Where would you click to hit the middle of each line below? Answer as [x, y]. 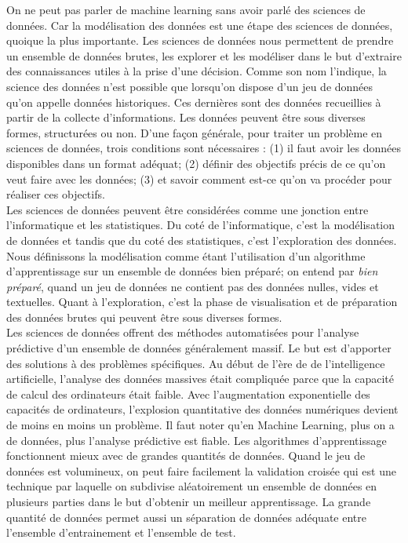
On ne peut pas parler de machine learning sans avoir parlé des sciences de [186, 9]
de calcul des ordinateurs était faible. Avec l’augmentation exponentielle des [188, 394]
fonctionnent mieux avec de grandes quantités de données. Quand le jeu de [186, 456]
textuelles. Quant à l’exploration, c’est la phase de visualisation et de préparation [202, 302]
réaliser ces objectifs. [56, 194]
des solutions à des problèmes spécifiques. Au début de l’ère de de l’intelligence [196, 363]
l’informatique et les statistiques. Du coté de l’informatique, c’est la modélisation [201, 225]
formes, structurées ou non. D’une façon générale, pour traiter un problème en [195, 132]
